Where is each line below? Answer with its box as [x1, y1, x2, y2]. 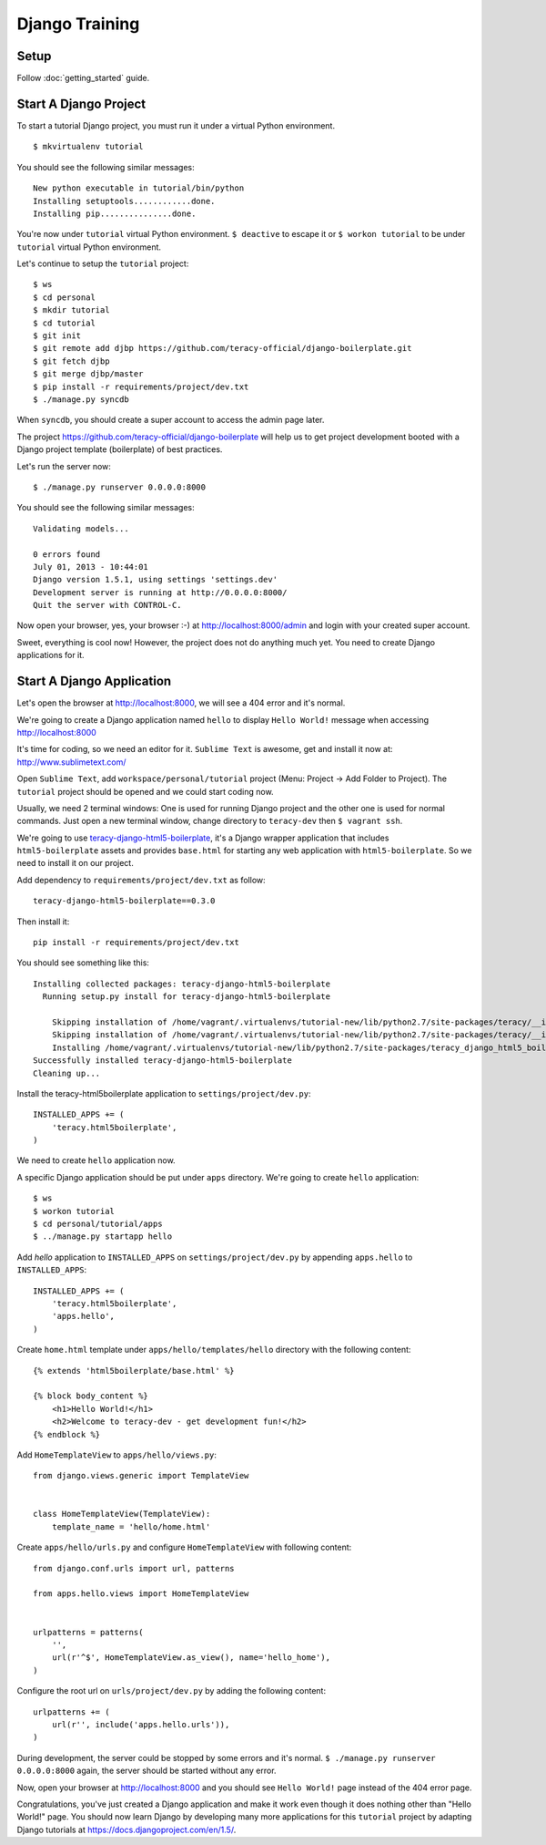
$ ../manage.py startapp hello [33, 1232, 173, 1242]
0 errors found [33, 549, 101, 560]
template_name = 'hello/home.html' [51, 1521, 211, 1531]
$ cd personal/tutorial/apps [33, 1219, 163, 1230]
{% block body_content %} [33, 1391, 149, 1401]
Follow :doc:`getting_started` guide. [16, 73, 150, 84]
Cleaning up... [33, 1067, 101, 1078]
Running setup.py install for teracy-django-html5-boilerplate [42, 992, 331, 1002]
